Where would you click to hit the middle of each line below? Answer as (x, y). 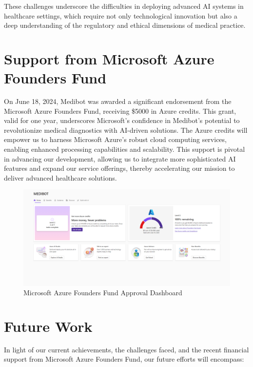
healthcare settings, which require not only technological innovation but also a (121, 15)
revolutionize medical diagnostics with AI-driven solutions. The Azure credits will (126, 130)
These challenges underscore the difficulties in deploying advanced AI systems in (124, 6)
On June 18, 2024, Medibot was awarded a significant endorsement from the (118, 101)
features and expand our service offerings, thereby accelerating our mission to (119, 168)
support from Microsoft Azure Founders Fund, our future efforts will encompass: (124, 359)
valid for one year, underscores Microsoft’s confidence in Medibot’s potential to (122, 120)
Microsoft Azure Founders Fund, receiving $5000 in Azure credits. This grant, (120, 111)
